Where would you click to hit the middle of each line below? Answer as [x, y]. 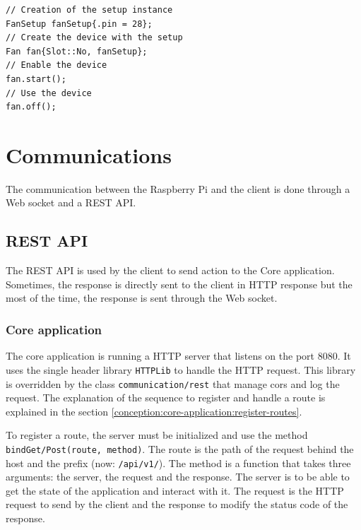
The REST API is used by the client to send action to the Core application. [170, 270]
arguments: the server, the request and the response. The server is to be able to [178, 477]
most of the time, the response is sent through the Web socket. [142, 298]
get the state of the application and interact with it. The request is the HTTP [175, 490]
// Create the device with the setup [94, 38]
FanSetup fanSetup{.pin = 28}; [79, 24]
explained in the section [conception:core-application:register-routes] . [154, 411]
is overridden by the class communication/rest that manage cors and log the [173, 383]
